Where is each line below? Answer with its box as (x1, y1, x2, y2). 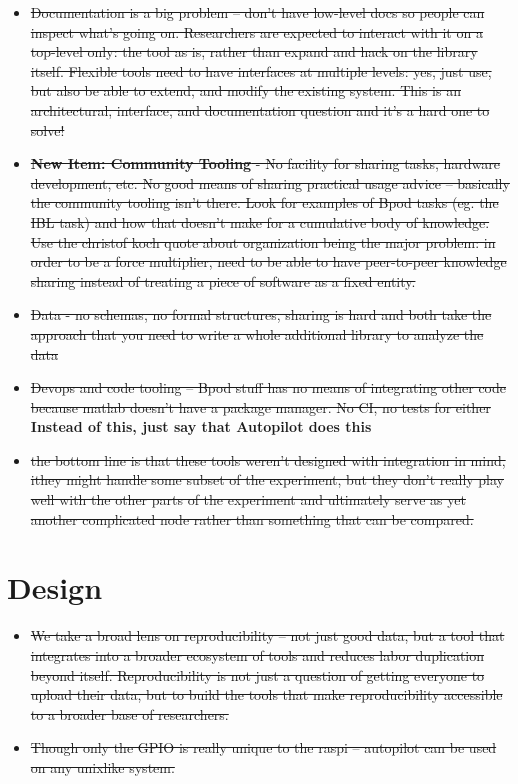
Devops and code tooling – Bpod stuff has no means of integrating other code (30, 377, 507, 398)
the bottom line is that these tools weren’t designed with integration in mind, (30, 449, 506, 470)
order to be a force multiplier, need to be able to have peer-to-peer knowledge (30, 251, 507, 272)
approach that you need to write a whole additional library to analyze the (30, 323, 484, 344)
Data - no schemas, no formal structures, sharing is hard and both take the (30, 304, 492, 325)
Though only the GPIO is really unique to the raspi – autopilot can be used (30, 737, 497, 758)
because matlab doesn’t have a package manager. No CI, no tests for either (30, 396, 491, 417)
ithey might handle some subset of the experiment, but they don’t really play (30, 469, 505, 490)
